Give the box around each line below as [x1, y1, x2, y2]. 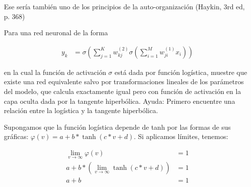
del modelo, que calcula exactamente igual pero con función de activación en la [4, 86, 241, 96]
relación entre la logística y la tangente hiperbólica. [4, 105, 158, 116]
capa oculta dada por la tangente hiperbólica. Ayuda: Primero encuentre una [4, 95, 235, 106]
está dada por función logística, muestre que [114, 67, 247, 77]
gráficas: [4, 131, 28, 141]
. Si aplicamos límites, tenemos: [134, 131, 228, 141]
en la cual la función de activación [4, 67, 106, 77]
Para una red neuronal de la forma [4, 27, 108, 38]
